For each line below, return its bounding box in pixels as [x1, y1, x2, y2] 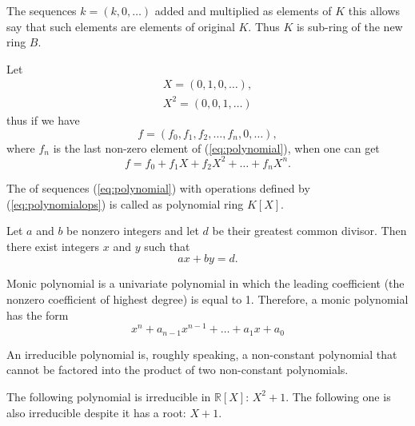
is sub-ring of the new [296, 18, 403, 34]
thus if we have [6, 111, 80, 128]
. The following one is [285, 388, 391, 404]
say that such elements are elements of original [6, 18, 235, 34]
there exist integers [6, 237, 100, 254]
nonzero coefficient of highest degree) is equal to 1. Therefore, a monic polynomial [6, 291, 409, 308]
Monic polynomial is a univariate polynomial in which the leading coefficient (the [6, 275, 405, 292]
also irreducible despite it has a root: [6, 404, 186, 420]
